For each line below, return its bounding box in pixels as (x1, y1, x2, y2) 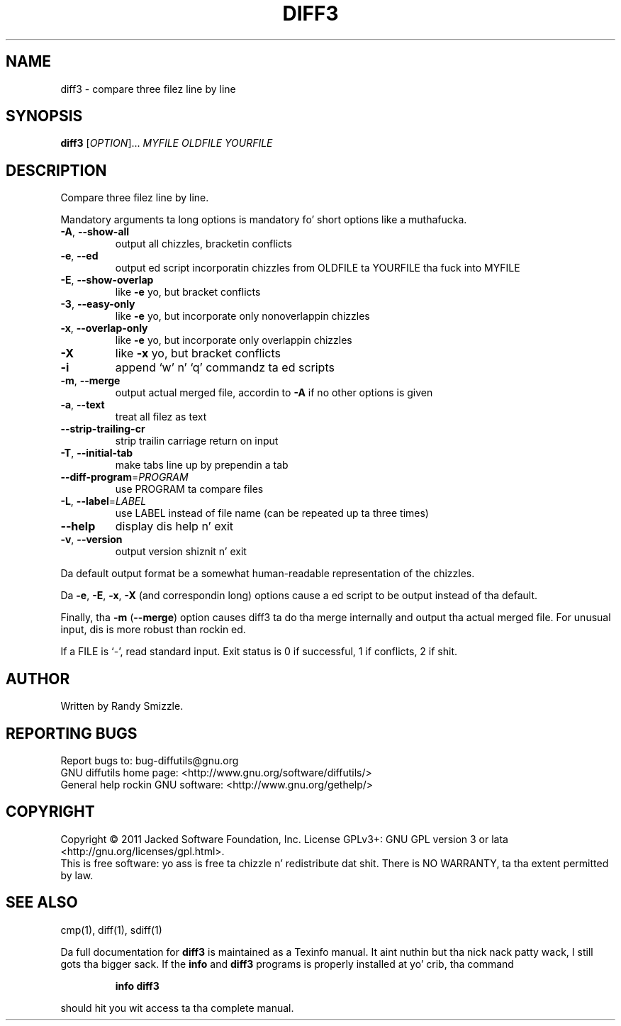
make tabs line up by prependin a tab (115, 459, 289, 472)
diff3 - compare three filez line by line (60, 82, 236, 95)
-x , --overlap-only (60, 322, 148, 335)
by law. (60, 869, 94, 881)
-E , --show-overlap (60, 274, 154, 286)
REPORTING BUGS (6, 724, 138, 742)
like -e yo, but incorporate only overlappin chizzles (115, 334, 352, 347)
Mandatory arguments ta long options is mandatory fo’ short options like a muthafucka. (60, 213, 467, 226)
